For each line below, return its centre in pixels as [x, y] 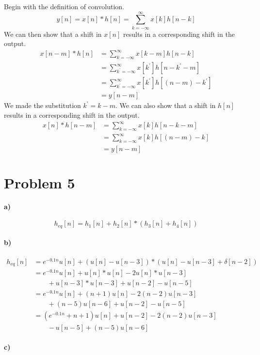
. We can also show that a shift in [166, 105]
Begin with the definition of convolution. [64, 6]
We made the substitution [42, 105]
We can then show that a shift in [53, 34]
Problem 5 [40, 183]
